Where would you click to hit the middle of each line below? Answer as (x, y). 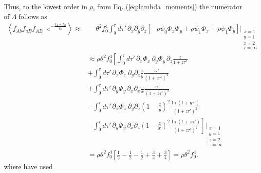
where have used (28, 166)
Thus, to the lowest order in (46, 6)
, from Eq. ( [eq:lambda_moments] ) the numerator (167, 6)
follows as (33, 16)
